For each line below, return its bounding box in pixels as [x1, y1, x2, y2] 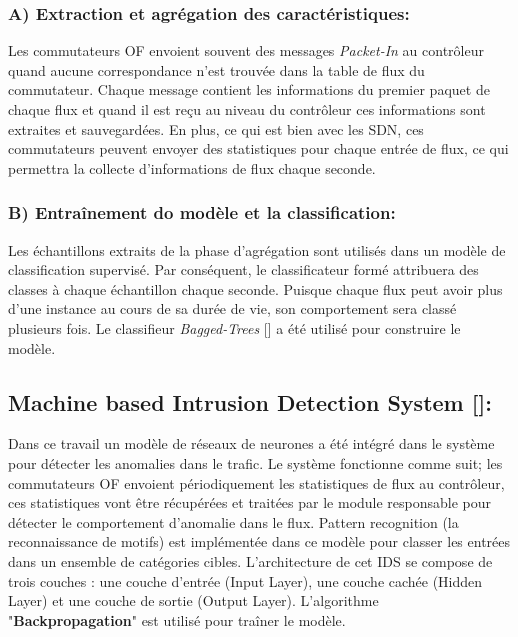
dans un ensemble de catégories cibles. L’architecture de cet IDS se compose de [8, 550, 493, 571]
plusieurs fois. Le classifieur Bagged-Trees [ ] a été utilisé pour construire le [8, 317, 461, 338]
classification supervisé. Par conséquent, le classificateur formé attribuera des [8, 259, 479, 280]
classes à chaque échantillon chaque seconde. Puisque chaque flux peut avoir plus [8, 278, 503, 299]
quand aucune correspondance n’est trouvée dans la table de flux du [8, 59, 425, 80]
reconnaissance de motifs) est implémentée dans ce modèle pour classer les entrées [8, 531, 511, 552]
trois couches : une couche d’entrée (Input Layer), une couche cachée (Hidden [8, 570, 483, 591]
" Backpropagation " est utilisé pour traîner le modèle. [8, 609, 346, 630]
